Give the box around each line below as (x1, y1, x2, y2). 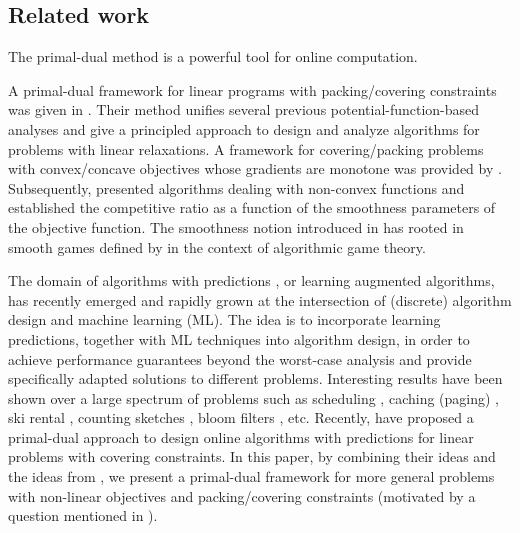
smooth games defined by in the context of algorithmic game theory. (8, 236, 426, 257)
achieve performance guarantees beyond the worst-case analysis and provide (8, 348, 472, 369)
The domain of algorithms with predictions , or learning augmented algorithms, (8, 270, 495, 291)
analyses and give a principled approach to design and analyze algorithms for (8, 118, 480, 139)
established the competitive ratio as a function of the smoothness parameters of (8, 197, 496, 218)
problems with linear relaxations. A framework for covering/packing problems (8, 138, 484, 159)
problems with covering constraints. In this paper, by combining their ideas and (8, 446, 496, 467)
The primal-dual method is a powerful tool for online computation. (8, 46, 418, 67)
